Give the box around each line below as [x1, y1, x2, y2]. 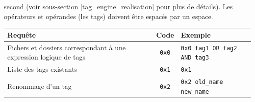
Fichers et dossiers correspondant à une [7, 42, 126, 52]
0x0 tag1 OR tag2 [180, 44, 237, 52]
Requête [7, 29, 36, 40]
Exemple [180, 29, 211, 40]
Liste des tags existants [7, 64, 77, 74]
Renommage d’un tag [7, 81, 72, 91]
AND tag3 [180, 54, 209, 61]
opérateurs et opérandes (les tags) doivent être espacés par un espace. [4, 11, 213, 21]
